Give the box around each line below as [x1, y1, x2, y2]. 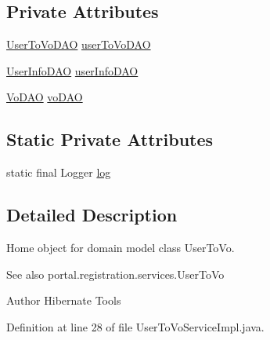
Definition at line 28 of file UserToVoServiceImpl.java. [6, 318, 265, 335]
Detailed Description [6, 203, 178, 227]
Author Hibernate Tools [6, 292, 121, 309]
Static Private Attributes [6, 127, 214, 152]
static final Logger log [6, 164, 111, 181]
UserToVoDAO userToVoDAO [6, 36, 151, 53]
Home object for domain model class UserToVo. [6, 239, 235, 255]
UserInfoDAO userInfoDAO [6, 62, 139, 79]
